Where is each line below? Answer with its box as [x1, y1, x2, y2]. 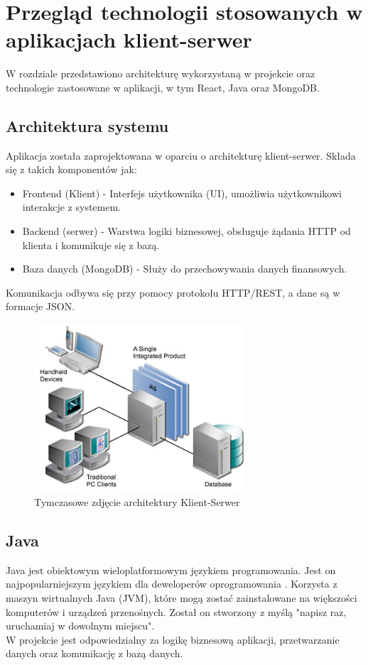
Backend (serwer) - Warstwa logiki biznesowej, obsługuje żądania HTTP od [22, 224, 351, 238]
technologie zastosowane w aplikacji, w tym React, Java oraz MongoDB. [6, 79, 320, 94]
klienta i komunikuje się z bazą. [22, 237, 160, 252]
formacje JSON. [6, 299, 75, 314]
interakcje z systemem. [22, 199, 121, 214]
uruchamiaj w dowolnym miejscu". [6, 618, 155, 633]
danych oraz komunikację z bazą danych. [6, 646, 183, 661]
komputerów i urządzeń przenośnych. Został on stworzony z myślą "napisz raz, [6, 604, 347, 619]
